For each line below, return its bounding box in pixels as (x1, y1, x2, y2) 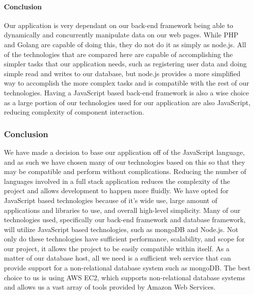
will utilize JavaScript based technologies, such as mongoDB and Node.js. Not (4, 224, 238, 234)
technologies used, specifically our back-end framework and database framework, (4, 214, 246, 225)
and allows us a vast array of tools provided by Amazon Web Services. (4, 282, 216, 292)
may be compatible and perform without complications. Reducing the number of (4, 166, 247, 177)
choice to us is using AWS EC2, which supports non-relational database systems (4, 272, 245, 282)
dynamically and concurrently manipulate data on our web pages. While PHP (4, 29, 239, 40)
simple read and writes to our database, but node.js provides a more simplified (4, 68, 241, 78)
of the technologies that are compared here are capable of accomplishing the (4, 49, 233, 59)
